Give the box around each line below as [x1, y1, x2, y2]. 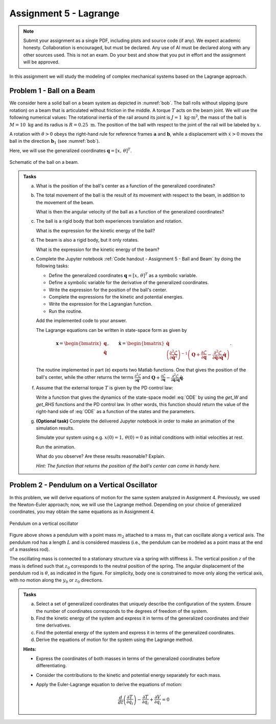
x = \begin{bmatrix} [56, 340, 102, 346]
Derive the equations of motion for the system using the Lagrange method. [36, 636, 194, 643]
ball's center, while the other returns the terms [36, 374, 134, 380]
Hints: [23, 646, 37, 652]
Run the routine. [49, 308, 83, 314]
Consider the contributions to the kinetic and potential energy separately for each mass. [36, 672, 222, 678]
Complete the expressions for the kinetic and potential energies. [49, 294, 184, 300]
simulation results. [36, 425, 75, 431]
